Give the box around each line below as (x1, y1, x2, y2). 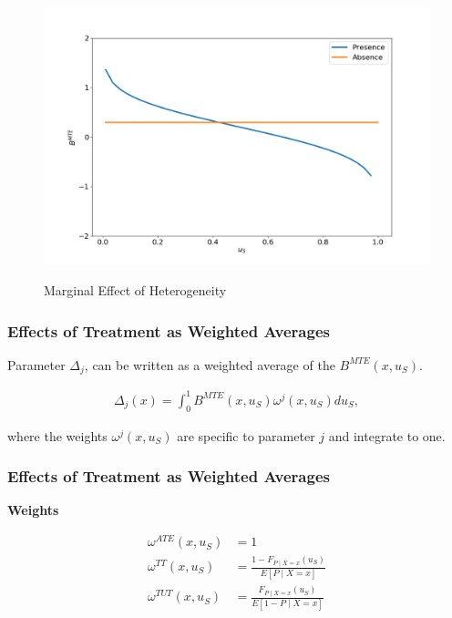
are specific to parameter (177, 426, 315, 445)
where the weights (7, 426, 108, 445)
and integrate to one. (328, 426, 446, 445)
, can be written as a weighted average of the (84, 355, 335, 374)
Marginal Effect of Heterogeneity (44, 280, 227, 299)
